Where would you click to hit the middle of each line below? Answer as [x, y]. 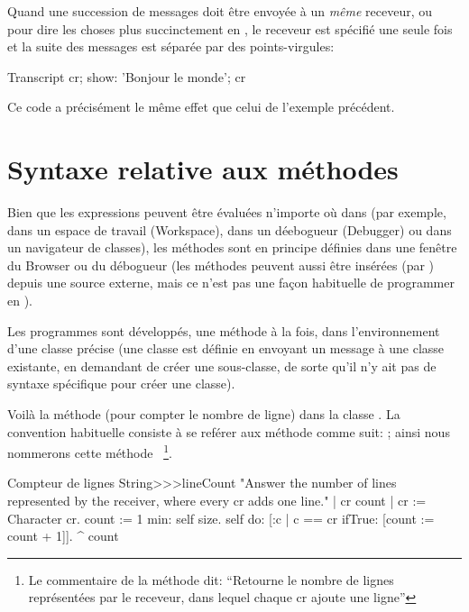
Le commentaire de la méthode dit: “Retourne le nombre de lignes [211, 579]
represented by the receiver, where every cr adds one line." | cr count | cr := [217, 501]
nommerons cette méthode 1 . [90, 451]
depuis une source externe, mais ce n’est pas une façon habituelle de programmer [231, 283]
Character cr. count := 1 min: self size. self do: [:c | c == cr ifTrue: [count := [221, 518]
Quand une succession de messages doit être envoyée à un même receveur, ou [220, 11]
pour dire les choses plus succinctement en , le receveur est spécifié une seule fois [230, 28]
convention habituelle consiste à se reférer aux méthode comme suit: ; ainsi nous [229, 431]
